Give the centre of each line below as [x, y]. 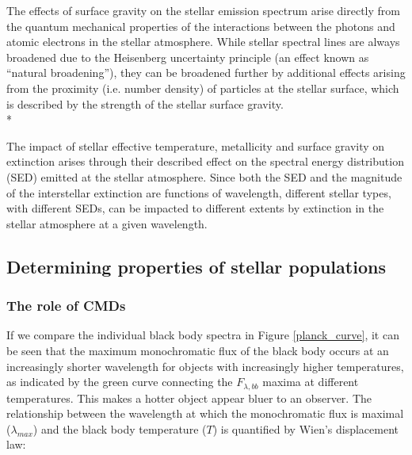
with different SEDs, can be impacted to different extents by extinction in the [195, 208]
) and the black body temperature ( [120, 428]
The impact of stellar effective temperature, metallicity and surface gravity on [196, 145]
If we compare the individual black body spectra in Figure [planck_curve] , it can [203, 335]
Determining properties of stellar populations [196, 266]
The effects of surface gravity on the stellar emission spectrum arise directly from [203, 10]
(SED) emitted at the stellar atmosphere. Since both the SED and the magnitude [204, 176]
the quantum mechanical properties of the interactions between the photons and [201, 26]
